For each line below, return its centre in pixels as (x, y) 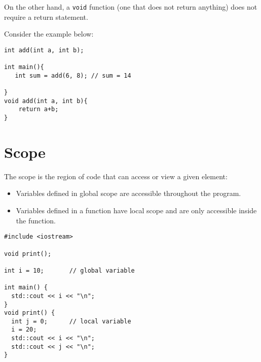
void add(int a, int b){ (46, 101)
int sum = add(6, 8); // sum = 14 (73, 75)
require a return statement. (46, 17)
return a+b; (39, 109)
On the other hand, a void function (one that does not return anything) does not (131, 7)
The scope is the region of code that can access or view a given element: (116, 176)
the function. (36, 220)
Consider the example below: (49, 34)
